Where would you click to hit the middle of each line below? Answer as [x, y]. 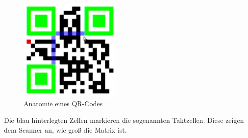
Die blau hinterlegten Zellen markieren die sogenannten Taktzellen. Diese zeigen [124, 120]
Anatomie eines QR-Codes [63, 103]
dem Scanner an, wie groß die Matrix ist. [65, 129]
